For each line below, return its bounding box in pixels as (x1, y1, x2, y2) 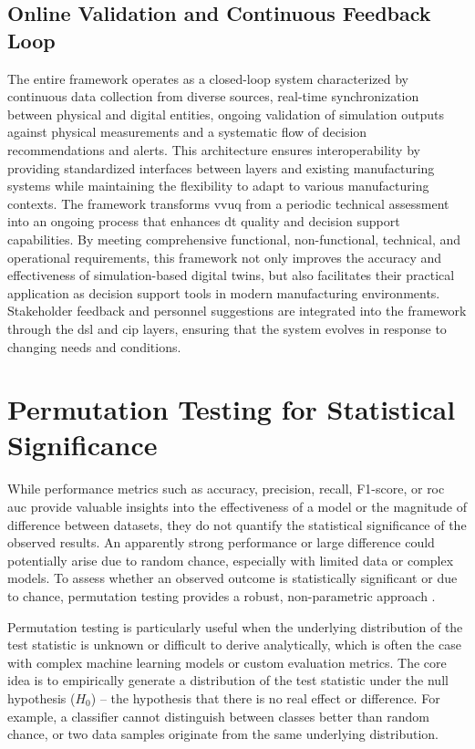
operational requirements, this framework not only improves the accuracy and (7, 247, 442, 266)
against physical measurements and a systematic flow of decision (7, 122, 367, 141)
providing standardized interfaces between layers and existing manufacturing (7, 158, 435, 177)
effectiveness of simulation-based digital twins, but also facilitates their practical (7, 265, 455, 285)
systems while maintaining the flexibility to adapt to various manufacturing (7, 176, 429, 195)
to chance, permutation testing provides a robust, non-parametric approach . (7, 586, 436, 605)
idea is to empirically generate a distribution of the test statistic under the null (7, 671, 449, 690)
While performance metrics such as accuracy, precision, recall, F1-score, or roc (7, 479, 445, 498)
